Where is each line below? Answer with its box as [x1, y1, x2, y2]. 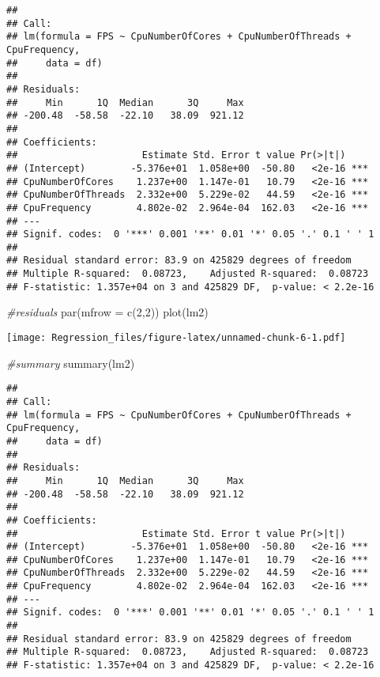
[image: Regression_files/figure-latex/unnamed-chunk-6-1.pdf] [6, 332, 346, 344]
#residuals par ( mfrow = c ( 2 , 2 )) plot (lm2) [6, 304, 209, 320]
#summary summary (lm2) [6, 354, 135, 371]
